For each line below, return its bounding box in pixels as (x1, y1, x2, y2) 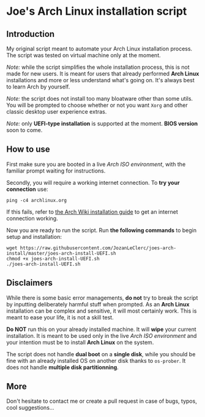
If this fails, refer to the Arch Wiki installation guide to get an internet (6, 208, 179, 216)
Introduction (6, 29, 55, 39)
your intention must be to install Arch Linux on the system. (6, 338, 154, 346)
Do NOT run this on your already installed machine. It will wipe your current (6, 325, 196, 333)
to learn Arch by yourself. (6, 83, 70, 90)
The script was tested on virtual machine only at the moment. (6, 52, 161, 59)
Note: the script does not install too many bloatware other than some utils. (6, 95, 193, 102)
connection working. (6, 214, 58, 222)
